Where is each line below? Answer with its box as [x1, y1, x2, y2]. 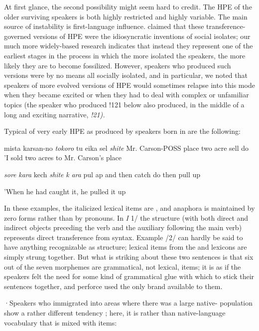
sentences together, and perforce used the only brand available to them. [4, 281, 223, 291]
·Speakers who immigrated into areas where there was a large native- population [4, 298, 253, 308]
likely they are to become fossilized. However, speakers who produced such [4, 60, 231, 70]
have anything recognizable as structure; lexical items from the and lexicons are [4, 242, 247, 252]
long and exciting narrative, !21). [4, 109, 105, 119]
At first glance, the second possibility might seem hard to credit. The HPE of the [4, 1, 252, 11]
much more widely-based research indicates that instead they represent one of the [4, 40, 253, 51]
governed [4, 30, 31, 41]
